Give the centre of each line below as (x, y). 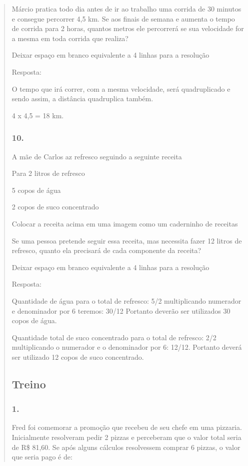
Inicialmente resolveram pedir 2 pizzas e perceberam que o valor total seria (126, 437)
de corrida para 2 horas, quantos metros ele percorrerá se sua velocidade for (128, 28)
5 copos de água (36, 190)
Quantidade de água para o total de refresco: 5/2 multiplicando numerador (126, 300)
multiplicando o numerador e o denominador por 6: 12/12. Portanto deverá (127, 347)
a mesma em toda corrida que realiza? (70, 38)
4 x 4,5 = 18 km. (38, 115)
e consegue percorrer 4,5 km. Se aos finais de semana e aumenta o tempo (123, 18)
